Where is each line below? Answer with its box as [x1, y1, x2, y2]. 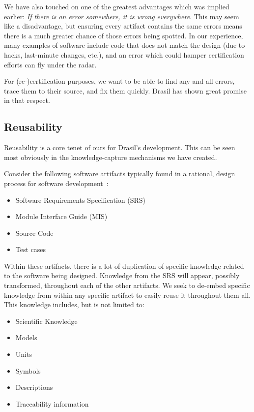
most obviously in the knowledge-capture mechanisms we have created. [4, 152, 217, 162]
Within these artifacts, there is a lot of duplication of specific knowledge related [4, 260, 244, 271]
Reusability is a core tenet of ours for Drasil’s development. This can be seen [4, 142, 235, 153]
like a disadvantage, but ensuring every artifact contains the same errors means [4, 21, 242, 31]
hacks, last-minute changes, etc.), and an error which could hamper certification [4, 49, 244, 60]
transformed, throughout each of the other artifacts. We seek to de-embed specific [4, 280, 250, 290]
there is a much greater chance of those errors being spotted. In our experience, [4, 30, 243, 40]
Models [15, 332, 37, 343]
